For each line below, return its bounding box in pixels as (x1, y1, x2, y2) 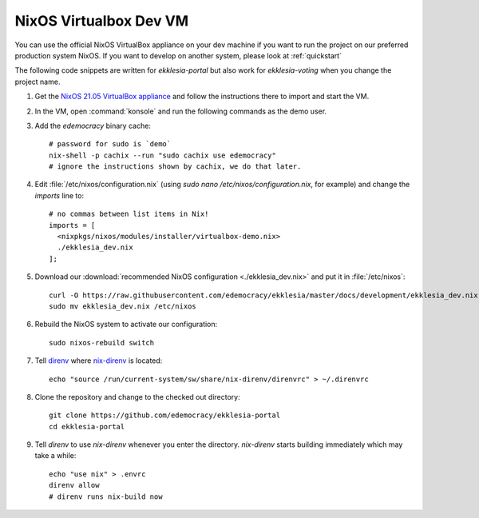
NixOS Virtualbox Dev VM (14, 12, 189, 30)
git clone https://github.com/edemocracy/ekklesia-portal (49, 411, 281, 420)
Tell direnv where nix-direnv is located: (34, 356, 163, 365)
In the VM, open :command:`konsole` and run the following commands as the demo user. (34, 106, 327, 116)
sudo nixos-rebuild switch (49, 338, 155, 347)
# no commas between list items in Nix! (49, 209, 209, 219)
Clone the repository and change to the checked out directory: (34, 392, 240, 401)
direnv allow (49, 480, 100, 490)
